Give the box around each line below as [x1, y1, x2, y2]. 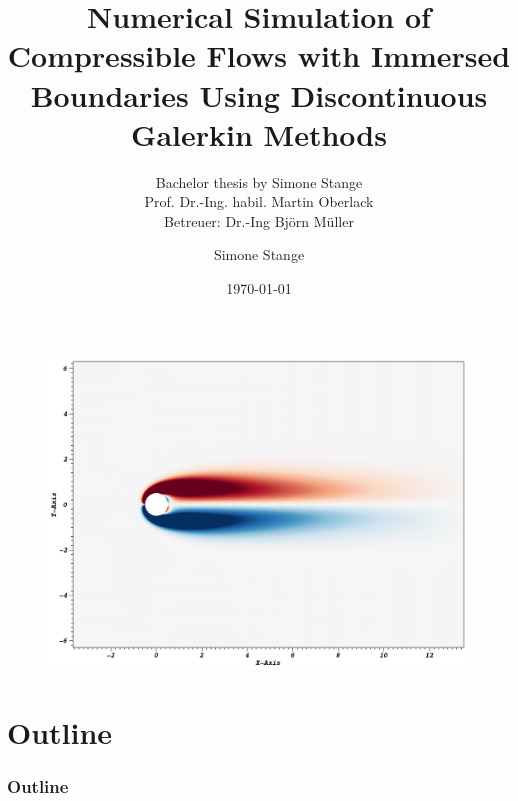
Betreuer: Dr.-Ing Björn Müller [164, 210, 354, 231]
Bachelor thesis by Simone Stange [155, 171, 363, 192]
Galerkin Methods [131, 113, 387, 154]
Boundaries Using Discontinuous [30, 74, 488, 115]
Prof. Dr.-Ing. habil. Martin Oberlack [144, 191, 374, 212]
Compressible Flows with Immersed [7, 35, 511, 76]
